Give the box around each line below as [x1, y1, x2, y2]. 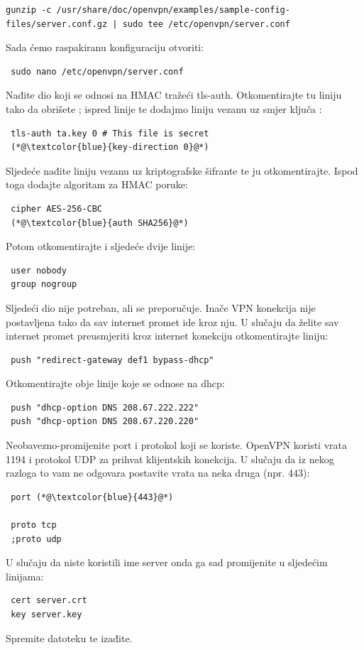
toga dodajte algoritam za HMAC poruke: [6, 177, 188, 192]
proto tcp [11, 520, 57, 531]
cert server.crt [11, 595, 87, 606]
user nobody [11, 265, 67, 276]
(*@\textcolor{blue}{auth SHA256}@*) [11, 217, 189, 228]
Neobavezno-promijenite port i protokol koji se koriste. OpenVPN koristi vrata [6, 438, 347, 453]
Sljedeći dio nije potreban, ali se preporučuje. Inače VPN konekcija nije [6, 300, 316, 315]
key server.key [11, 610, 82, 619]
